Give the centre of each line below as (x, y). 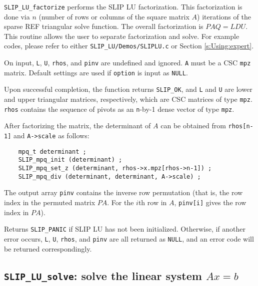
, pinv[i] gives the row (210, 202)
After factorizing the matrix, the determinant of (77, 126)
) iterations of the (224, 16)
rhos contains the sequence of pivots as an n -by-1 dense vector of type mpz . (119, 109)
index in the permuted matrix (50, 202)
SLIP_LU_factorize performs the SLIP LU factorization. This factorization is (123, 6)
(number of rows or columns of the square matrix (114, 16)
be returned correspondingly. (48, 248)
